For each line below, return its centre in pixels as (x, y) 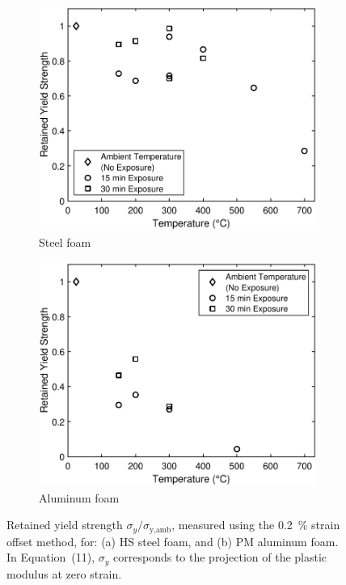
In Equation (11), (51, 557)
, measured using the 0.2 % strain (256, 525)
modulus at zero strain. (64, 573)
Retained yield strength (65, 525)
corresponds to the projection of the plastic (220, 557)
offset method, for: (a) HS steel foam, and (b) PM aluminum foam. (173, 541)
